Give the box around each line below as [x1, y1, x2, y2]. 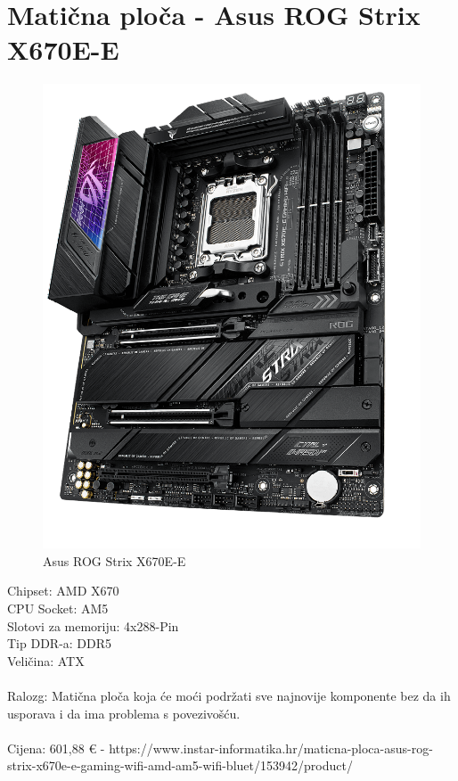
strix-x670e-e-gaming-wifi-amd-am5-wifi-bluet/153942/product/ [7, 756, 353, 775]
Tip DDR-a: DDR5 [7, 634, 112, 653]
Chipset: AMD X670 [7, 581, 119, 600]
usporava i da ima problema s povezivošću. [7, 703, 241, 722]
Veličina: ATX [7, 651, 85, 670]
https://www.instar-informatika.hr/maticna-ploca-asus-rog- [109, 738, 433, 757]
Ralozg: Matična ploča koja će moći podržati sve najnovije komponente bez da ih [7, 686, 451, 704]
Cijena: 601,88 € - [7, 738, 105, 757]
